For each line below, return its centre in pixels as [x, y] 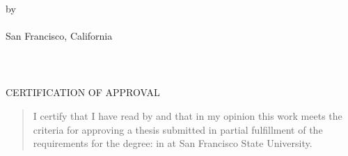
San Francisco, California [59, 36]
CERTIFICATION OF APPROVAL [83, 92]
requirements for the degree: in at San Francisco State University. [173, 143]
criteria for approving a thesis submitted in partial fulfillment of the [178, 129]
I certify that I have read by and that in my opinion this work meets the [188, 115]
